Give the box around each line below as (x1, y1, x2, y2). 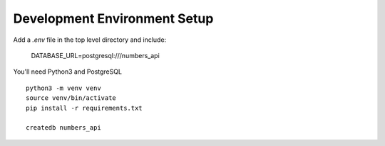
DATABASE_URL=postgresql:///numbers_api (31, 51, 160, 60)
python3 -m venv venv (26, 84, 101, 92)
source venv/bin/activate (26, 94, 117, 102)
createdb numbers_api (26, 124, 101, 132)
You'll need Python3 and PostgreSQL (13, 67, 123, 76)
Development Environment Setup (13, 11, 214, 26)
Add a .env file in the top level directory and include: (13, 35, 167, 44)
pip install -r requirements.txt (26, 103, 143, 112)
